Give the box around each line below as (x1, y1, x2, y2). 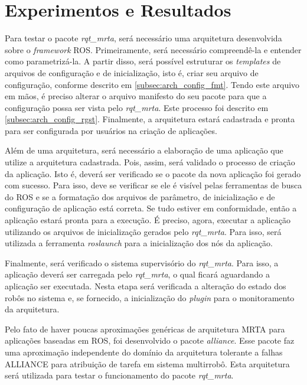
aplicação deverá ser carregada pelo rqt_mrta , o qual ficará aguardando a (5, 268, 270, 280)
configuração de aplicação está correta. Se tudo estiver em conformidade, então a (5, 202, 297, 214)
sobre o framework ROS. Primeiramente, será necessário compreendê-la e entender (5, 43, 302, 56)
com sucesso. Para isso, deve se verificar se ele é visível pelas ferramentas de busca (5, 179, 302, 191)
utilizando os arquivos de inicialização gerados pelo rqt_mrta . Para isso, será (5, 225, 282, 237)
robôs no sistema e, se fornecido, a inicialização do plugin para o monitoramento (5, 291, 295, 304)
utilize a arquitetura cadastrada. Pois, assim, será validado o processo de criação (5, 156, 295, 168)
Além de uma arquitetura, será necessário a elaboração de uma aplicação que (5, 144, 283, 156)
